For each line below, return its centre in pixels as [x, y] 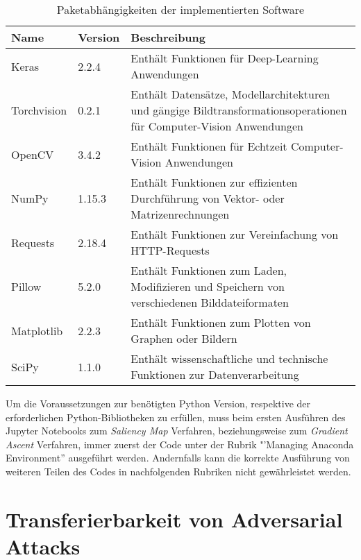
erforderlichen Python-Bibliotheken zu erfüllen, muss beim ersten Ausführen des [176, 417]
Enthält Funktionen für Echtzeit [209, 146]
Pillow [26, 286]
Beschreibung [168, 37]
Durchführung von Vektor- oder [208, 198]
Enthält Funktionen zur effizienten [214, 182]
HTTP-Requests [170, 250]
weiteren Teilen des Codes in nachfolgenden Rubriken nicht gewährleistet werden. [178, 471]
